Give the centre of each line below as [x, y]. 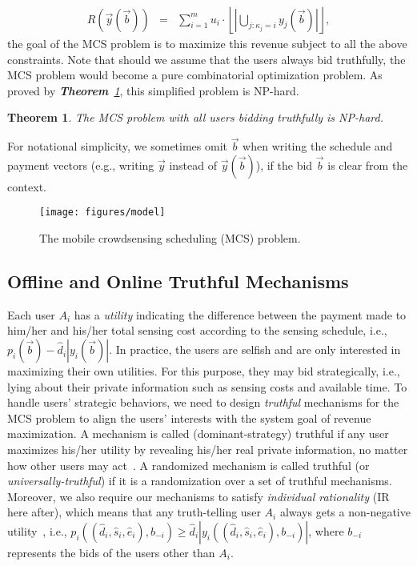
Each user [31, 314]
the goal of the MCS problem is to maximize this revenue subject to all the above [207, 44]
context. [27, 186]
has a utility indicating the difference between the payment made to [240, 314]
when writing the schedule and [318, 146]
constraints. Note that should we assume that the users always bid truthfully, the [206, 59]
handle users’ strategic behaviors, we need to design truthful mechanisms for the [203, 402]
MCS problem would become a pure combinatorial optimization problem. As [195, 75]
